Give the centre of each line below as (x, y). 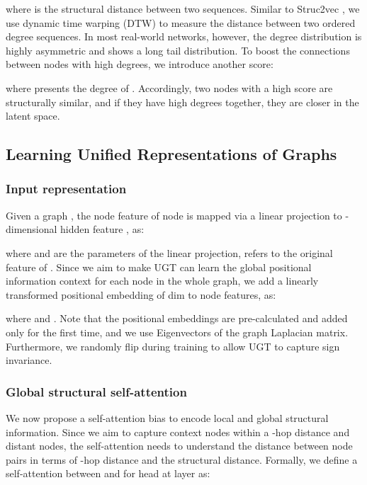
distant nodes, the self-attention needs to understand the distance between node (179, 446)
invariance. (29, 360)
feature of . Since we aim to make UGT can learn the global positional (159, 267)
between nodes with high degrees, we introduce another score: (140, 64)
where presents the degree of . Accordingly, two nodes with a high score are (169, 87)
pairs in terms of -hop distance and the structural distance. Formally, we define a (182, 459)
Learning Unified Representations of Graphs (171, 154)
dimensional (32, 229)
